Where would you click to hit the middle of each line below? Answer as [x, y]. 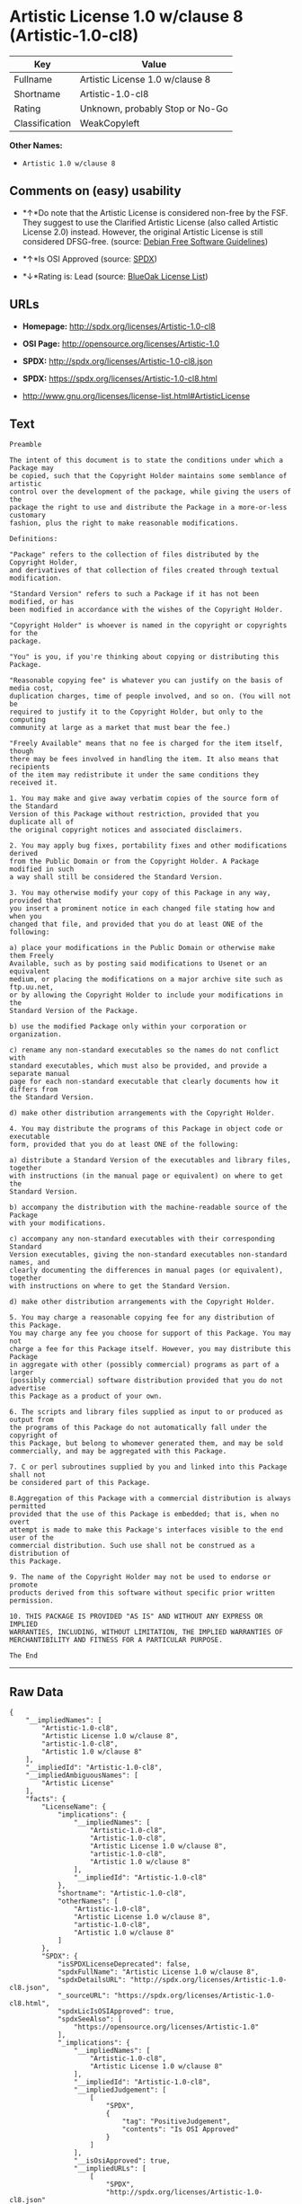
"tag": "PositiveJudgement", [176, 2122]
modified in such [42, 869]
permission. [31, 1601]
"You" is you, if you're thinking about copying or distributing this [144, 657]
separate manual [40, 1074]
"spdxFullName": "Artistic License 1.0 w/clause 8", [158, 1972]
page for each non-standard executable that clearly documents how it [144, 1082]
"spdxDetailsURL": [92, 1980]
